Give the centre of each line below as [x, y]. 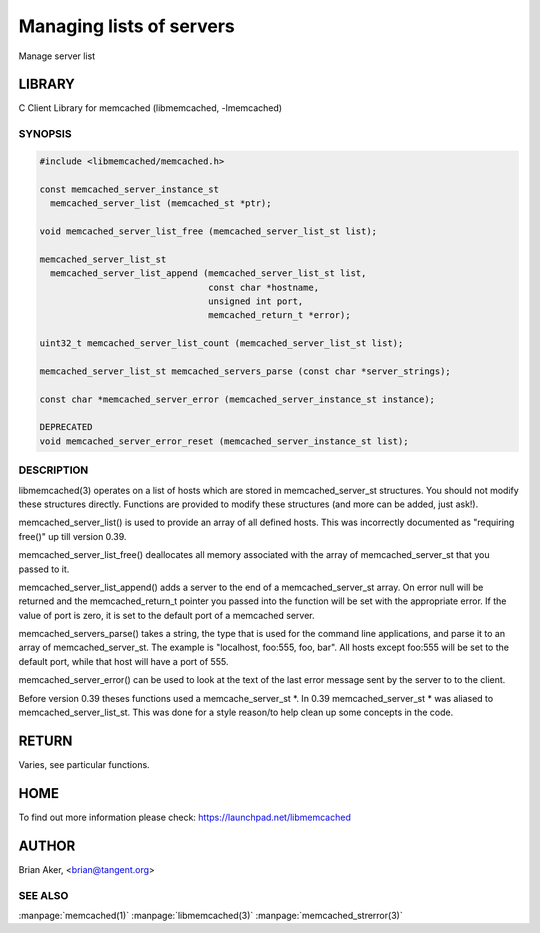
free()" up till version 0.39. [72, 536]
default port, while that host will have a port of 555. [123, 661]
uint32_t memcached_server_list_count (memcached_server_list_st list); [221, 343]
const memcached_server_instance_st [129, 189]
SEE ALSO [43, 895]
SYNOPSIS [45, 134]
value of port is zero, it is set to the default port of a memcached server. [166, 615]
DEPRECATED [66, 427]
